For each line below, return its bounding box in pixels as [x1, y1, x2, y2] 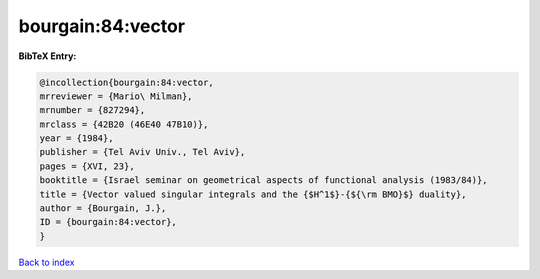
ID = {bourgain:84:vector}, [39, 216, 177, 228]
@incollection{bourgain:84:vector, [39, 76, 214, 88]
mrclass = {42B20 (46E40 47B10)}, [39, 118, 209, 130]
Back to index [18, 256, 75, 268]
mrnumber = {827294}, [39, 105, 146, 116]
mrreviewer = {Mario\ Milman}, [39, 90, 194, 102]
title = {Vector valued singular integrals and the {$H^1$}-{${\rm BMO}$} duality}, [39, 188, 467, 200]
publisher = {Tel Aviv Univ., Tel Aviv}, [39, 146, 246, 158]
